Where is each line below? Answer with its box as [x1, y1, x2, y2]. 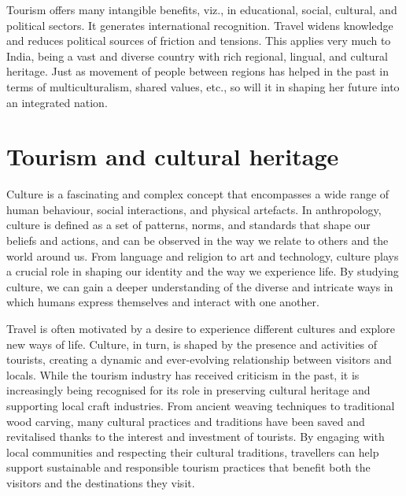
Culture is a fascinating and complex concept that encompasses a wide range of [6, 186, 389, 202]
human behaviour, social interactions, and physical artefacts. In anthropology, [6, 201, 382, 217]
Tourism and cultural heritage [6, 140, 339, 172]
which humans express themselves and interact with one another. [6, 294, 319, 310]
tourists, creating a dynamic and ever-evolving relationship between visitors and [6, 351, 392, 368]
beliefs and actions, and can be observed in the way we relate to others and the [6, 232, 389, 249]
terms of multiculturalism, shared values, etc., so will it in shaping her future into [6, 78, 400, 94]
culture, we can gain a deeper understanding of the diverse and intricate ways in [6, 278, 393, 294]
